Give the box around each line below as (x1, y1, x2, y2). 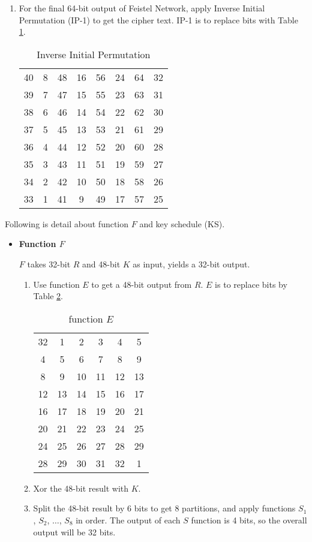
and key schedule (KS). (139, 217, 225, 230)
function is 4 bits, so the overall (191, 513, 307, 526)
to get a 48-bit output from (91, 278, 192, 290)
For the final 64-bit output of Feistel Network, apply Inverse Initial (19, 2, 265, 14)
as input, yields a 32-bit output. (133, 257, 250, 270)
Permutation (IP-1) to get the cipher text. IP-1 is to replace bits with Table (19, 13, 298, 26)
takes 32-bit (27, 257, 71, 270)
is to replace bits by (215, 278, 287, 290)
